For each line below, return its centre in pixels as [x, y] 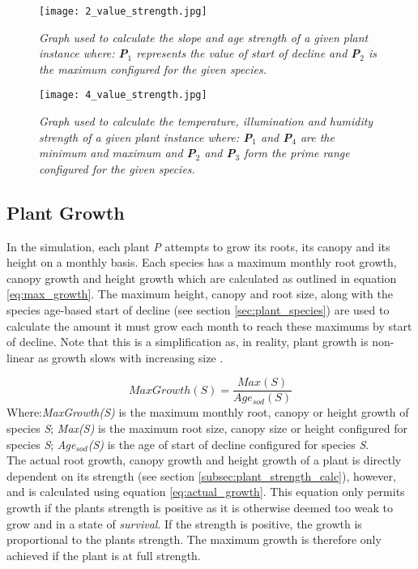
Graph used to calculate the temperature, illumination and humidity [206, 121]
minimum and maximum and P [117, 153]
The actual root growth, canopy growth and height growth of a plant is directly [204, 460]
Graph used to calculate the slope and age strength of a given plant [204, 37]
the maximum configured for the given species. [153, 68]
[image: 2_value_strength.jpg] [123, 11]
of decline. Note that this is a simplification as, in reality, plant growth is [188, 342]
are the [317, 137]
